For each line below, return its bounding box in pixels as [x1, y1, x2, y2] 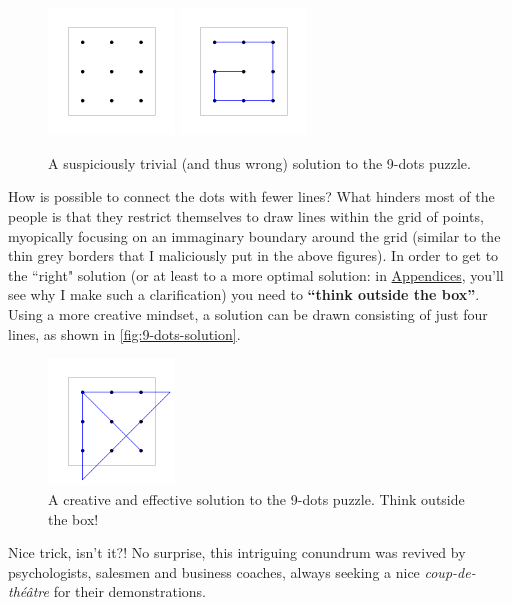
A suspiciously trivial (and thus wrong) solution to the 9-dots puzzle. [48, 152, 471, 173]
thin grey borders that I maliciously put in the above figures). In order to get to [8, 245, 499, 266]
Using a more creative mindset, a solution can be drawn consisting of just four [8, 303, 488, 324]
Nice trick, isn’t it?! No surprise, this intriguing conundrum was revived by [8, 542, 466, 563]
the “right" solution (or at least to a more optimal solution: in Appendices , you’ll [8, 264, 504, 285]
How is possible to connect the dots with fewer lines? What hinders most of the [8, 186, 495, 207]
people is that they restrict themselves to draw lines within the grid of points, [8, 205, 484, 226]
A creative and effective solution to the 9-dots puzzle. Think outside [48, 488, 465, 509]
